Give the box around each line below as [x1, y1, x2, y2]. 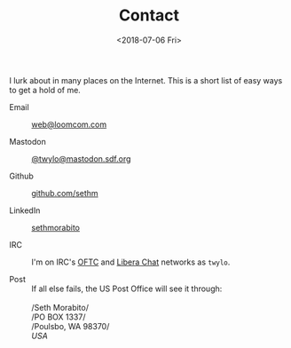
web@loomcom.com [31, 119, 107, 130]
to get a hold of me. [9, 84, 82, 95]
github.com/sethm [31, 187, 99, 198]
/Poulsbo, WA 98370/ [31, 320, 110, 331]
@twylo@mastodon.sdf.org [31, 153, 131, 164]
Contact [118, 5, 180, 26]
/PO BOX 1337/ [31, 312, 86, 322]
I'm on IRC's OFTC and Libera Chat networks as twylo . [31, 257, 231, 267]
